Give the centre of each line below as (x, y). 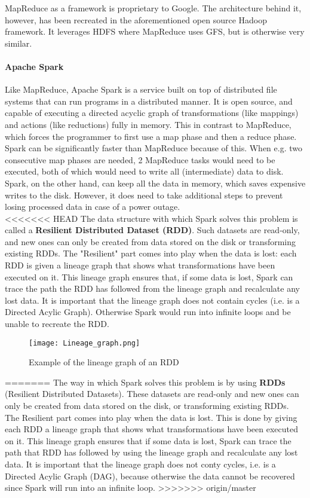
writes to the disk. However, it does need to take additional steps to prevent (144, 195)
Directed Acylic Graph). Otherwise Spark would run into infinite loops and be (148, 312)
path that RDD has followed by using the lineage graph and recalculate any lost (151, 452)
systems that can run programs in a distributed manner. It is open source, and (149, 101)
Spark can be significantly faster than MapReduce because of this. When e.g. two (154, 148)
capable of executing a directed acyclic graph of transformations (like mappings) (152, 113)
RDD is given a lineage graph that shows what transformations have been (140, 265)
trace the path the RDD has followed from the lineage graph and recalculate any (152, 288)
